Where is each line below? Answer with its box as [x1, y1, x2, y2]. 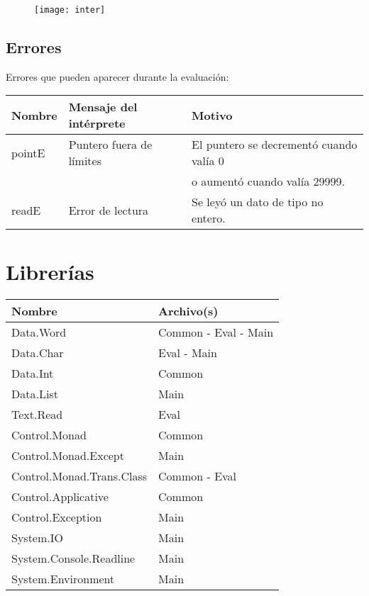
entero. [192, 210, 226, 227]
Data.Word [11, 323, 67, 340]
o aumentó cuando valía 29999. [192, 173, 346, 190]
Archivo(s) [158, 302, 219, 319]
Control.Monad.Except [11, 446, 124, 463]
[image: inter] [34, 5, 106, 15]
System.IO [11, 529, 63, 546]
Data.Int [11, 364, 54, 381]
